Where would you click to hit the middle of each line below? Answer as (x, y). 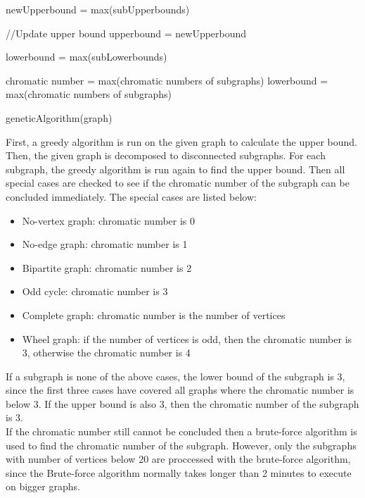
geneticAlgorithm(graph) (59, 117)
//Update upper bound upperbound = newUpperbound (126, 33)
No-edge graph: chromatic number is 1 (105, 244)
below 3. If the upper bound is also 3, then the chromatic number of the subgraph (182, 403)
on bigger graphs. (43, 486)
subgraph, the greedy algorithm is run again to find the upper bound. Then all (175, 169)
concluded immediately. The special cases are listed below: (131, 196)
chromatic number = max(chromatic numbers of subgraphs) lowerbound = (167, 80)
